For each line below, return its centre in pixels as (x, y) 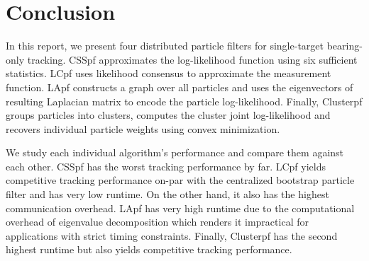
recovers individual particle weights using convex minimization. (143, 128)
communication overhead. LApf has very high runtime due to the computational (180, 208)
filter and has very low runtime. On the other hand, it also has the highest (167, 194)
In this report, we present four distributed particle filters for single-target (165, 46)
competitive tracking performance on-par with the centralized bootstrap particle (180, 180)
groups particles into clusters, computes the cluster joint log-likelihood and (168, 115)
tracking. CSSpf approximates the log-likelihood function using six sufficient (192, 59)
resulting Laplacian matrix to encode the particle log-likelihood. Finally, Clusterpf (184, 101)
